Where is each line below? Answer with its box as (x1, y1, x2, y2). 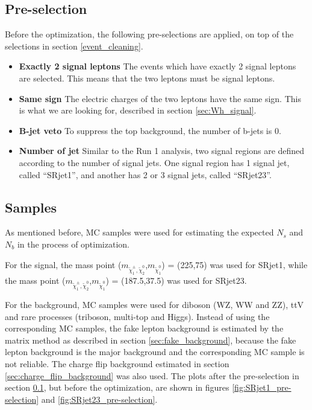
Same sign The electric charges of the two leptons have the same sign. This (19, 92, 301, 104)
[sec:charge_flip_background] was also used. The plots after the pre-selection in (5, 369, 299, 382)
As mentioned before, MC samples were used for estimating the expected (5, 226, 274, 239)
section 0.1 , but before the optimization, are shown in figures (5, 381, 229, 394)
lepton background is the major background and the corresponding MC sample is (5, 345, 305, 358)
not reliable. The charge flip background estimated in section (5, 357, 229, 370)
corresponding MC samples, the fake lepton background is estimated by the (5, 322, 284, 335)
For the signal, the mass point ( (5, 258, 122, 271)
